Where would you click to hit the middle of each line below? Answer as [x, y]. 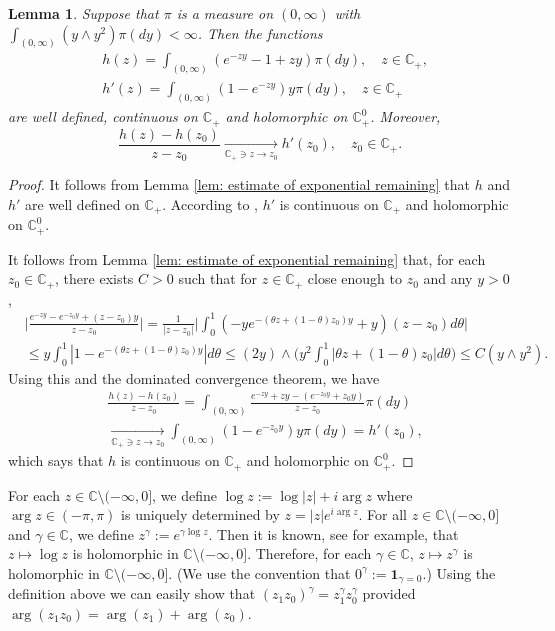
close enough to [354, 278]
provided [389, 593]
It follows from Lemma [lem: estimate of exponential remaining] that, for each [247, 258]
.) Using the [459, 572]
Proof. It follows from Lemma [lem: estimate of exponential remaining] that [239, 184]
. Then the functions [260, 32]
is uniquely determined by [200, 514]
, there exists [94, 278]
